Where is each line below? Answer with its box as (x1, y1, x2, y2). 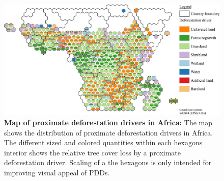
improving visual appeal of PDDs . (4, 167, 110, 177)
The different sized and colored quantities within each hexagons (4, 137, 203, 148)
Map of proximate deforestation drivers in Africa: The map (4, 117, 213, 127)
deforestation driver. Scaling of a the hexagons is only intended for (4, 157, 212, 168)
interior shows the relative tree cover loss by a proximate (4, 147, 181, 157)
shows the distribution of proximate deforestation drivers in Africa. (4, 127, 213, 138)
